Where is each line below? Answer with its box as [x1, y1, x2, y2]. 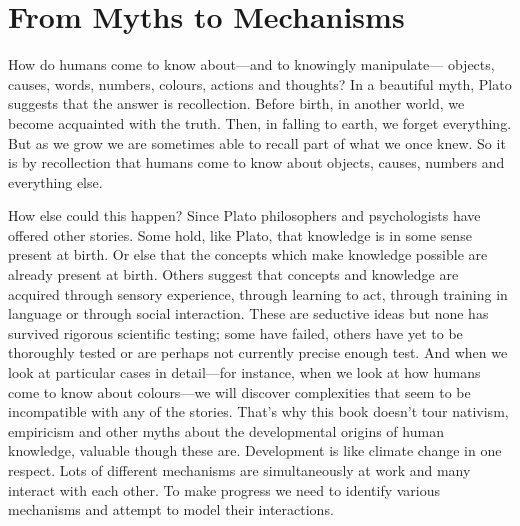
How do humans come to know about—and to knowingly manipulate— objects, [8, 54, 495, 75]
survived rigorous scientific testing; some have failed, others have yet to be [8, 322, 463, 343]
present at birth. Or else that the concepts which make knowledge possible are [8, 244, 488, 265]
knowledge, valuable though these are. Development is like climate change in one [8, 440, 502, 461]
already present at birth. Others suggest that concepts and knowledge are [8, 264, 459, 285]
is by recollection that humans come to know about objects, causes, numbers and [8, 152, 505, 173]
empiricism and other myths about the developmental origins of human [8, 420, 444, 441]
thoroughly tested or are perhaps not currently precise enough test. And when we [8, 342, 508, 363]
